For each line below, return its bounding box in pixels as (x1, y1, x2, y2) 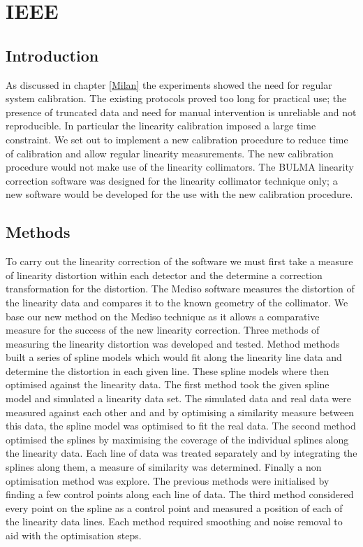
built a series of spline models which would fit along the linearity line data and (6, 350, 342, 364)
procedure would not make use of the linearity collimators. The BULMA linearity (6, 159, 354, 174)
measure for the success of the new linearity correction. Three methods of (6, 322, 320, 337)
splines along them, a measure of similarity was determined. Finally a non (6, 460, 322, 474)
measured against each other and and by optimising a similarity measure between (6, 404, 355, 419)
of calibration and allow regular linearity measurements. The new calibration (6, 145, 334, 160)
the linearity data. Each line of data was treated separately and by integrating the (6, 446, 357, 460)
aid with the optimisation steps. (6, 528, 142, 542)
